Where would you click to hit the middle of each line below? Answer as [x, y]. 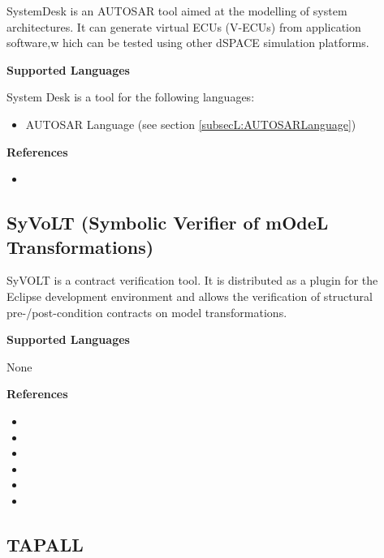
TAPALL [45, 544]
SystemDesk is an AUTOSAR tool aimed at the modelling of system [177, 11]
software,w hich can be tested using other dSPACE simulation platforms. [188, 43]
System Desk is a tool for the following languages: [131, 97]
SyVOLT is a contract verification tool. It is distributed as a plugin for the [192, 280]
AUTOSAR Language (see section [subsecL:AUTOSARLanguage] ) [191, 124]
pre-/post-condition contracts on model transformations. [147, 312]
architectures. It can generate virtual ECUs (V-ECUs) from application [184, 26]
